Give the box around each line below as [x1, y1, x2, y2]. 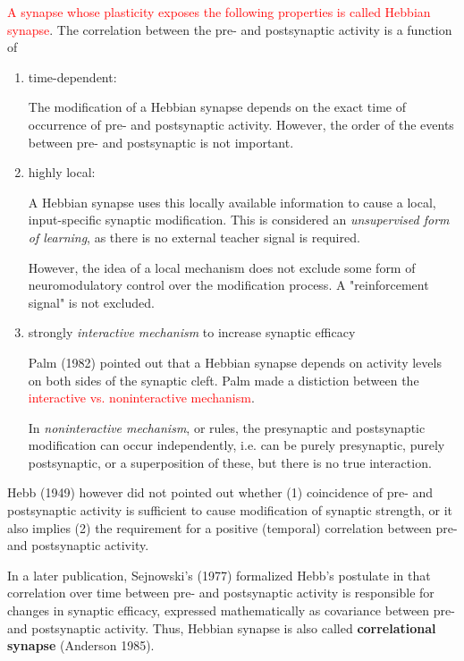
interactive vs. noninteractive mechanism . [28, 388, 255, 407]
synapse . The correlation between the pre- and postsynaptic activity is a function [7, 20, 452, 38]
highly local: [28, 163, 96, 182]
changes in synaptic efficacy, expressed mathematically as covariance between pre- [7, 601, 455, 620]
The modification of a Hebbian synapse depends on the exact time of [28, 97, 406, 116]
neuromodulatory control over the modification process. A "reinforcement [28, 275, 429, 294]
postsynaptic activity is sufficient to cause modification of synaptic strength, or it [7, 501, 453, 520]
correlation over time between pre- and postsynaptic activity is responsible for [7, 583, 434, 602]
